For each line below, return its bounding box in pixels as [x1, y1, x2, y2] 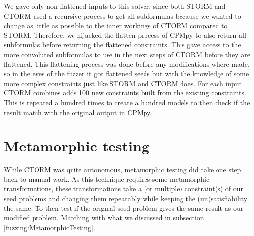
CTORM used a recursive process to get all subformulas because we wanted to [4, 10, 241, 21]
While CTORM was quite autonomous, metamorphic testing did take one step [4, 164, 241, 175]
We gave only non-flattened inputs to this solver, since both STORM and [4, 1, 226, 11]
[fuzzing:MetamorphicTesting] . [4, 222, 95, 232]
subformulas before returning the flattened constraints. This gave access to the [4, 39, 241, 50]
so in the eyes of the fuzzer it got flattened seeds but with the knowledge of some [4, 68, 249, 79]
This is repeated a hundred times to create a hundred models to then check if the [4, 97, 250, 107]
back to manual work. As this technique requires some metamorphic [4, 174, 210, 184]
